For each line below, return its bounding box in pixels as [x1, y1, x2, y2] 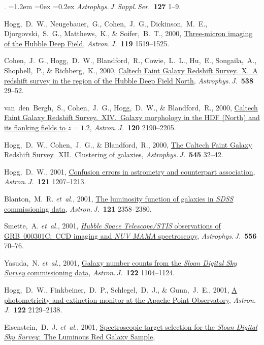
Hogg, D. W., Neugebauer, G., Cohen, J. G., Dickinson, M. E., [4, 18, 208, 28]
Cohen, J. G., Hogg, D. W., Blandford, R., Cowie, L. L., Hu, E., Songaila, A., [4, 55, 257, 66]
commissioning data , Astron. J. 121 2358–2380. [4, 203, 152, 214]
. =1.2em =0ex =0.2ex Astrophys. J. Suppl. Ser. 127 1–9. [4, 1, 181, 11]
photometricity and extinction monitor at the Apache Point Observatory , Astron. [4, 294, 256, 305]
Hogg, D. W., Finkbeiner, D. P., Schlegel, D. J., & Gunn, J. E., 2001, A [4, 284, 237, 295]
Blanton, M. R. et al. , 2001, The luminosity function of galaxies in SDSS [4, 193, 234, 204]
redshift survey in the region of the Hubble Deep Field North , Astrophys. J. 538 [4, 75, 253, 85]
